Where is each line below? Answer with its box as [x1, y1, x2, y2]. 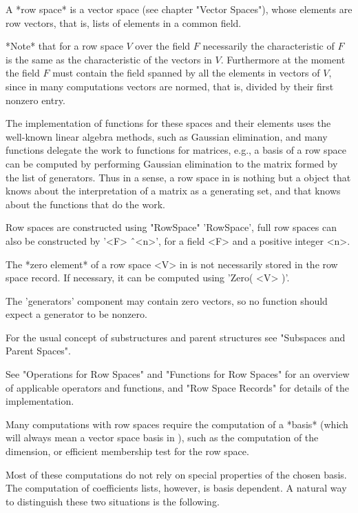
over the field [135, 39, 191, 53]
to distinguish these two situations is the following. [6, 494, 220, 508]
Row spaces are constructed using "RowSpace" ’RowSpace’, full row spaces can [6, 220, 337, 234]
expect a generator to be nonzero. [6, 307, 147, 321]
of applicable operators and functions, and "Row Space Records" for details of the [6, 380, 350, 394]
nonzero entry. [6, 92, 65, 107]
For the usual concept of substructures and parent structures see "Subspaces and [6, 330, 346, 344]
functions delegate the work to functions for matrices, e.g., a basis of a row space [6, 143, 346, 157]
